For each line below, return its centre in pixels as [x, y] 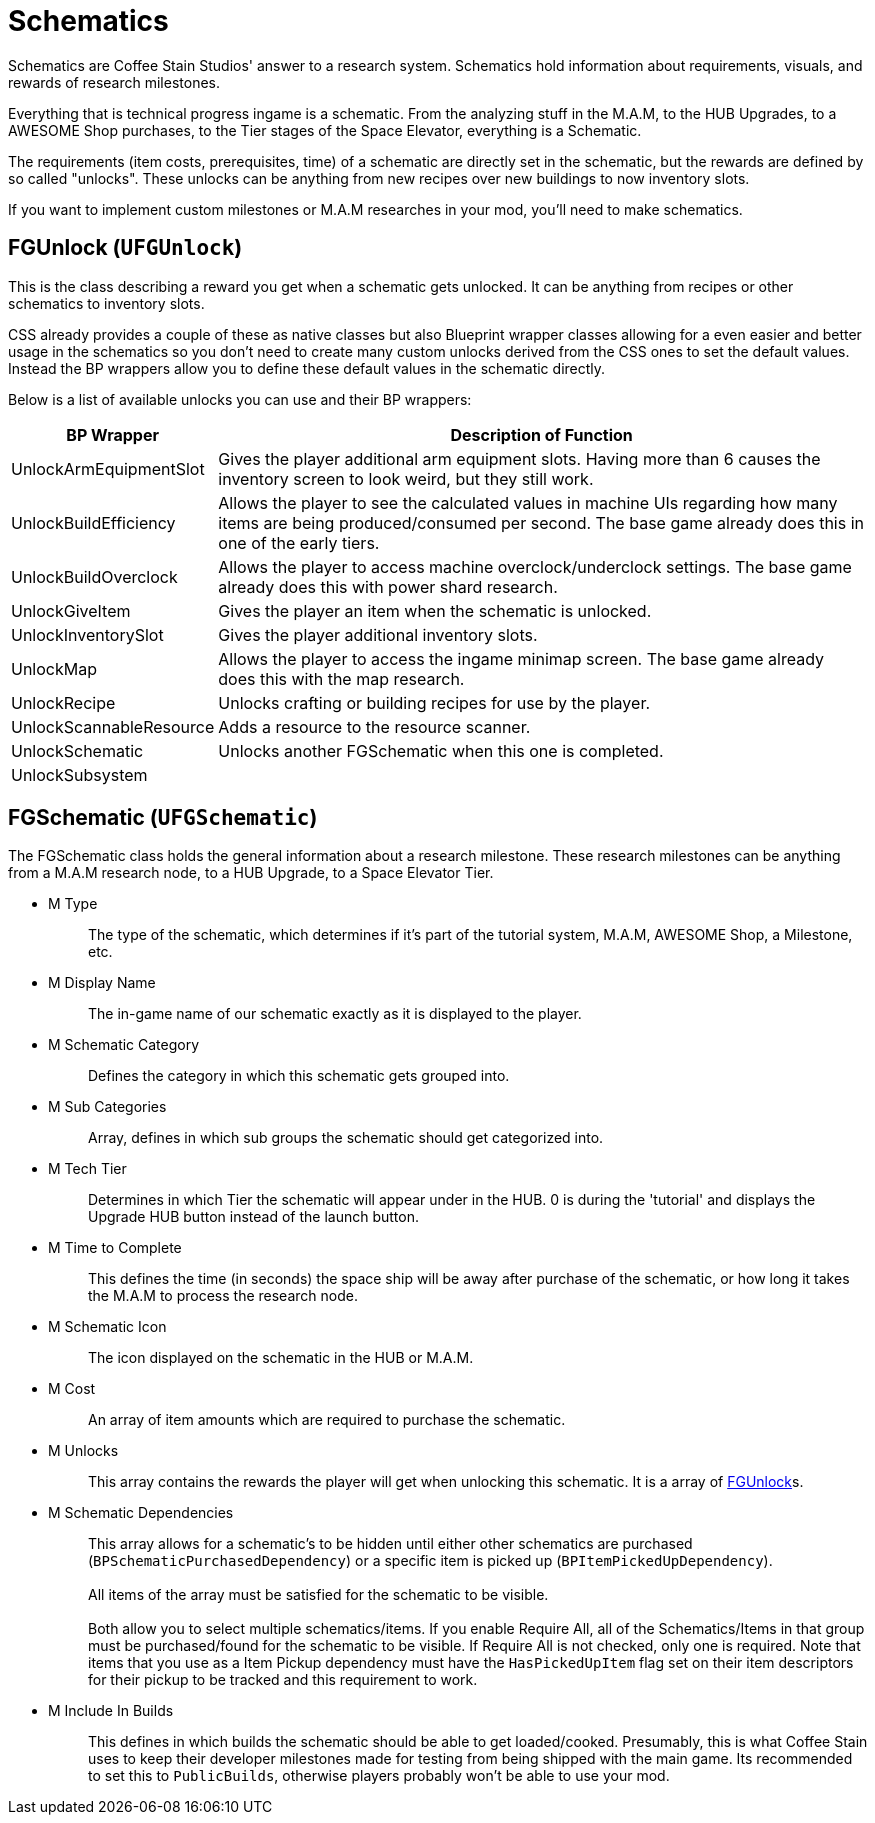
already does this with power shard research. [388, 586]
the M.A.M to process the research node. [223, 1296]
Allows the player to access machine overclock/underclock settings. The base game [535, 566]
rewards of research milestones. [114, 82]
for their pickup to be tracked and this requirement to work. [283, 1680]
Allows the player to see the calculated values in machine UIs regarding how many [528, 502]
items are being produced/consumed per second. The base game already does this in [541, 522]
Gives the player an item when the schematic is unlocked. [435, 610]
